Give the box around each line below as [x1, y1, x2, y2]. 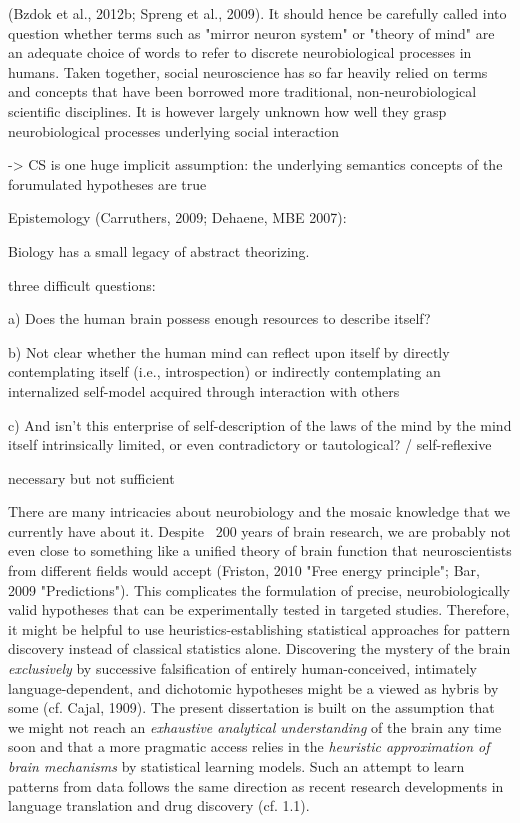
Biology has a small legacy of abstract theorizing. [8, 240, 310, 261]
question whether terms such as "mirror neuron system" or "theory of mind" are [8, 22, 495, 43]
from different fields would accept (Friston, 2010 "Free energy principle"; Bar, [8, 560, 480, 581]
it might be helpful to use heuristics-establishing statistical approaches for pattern [8, 618, 511, 639]
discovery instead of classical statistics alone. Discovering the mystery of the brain [8, 638, 511, 659]
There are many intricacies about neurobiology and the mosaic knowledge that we [8, 501, 510, 522]
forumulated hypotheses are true [8, 173, 207, 194]
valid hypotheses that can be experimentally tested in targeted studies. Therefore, [8, 599, 510, 620]
